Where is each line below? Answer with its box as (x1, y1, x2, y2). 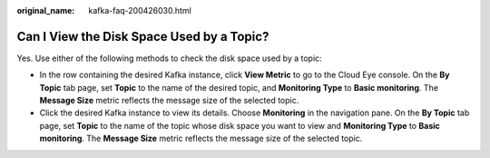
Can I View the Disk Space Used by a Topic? (16, 28, 269, 44)
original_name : (16, 5, 75, 15)
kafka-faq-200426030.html (88, 5, 192, 15)
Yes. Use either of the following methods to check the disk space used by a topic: (16, 53, 322, 64)
